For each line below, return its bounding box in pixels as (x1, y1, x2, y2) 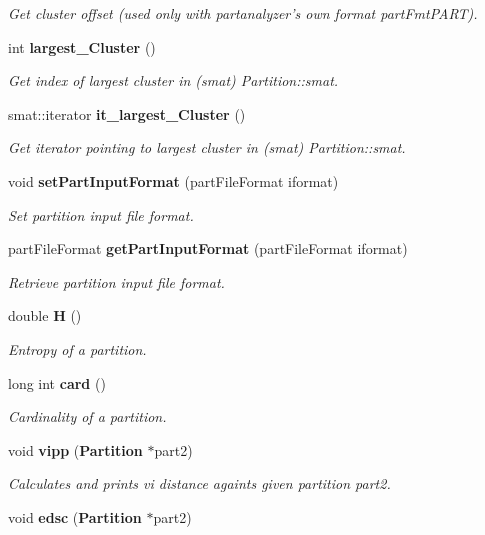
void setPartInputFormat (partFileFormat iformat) (8, 170, 339, 191)
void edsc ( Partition (8, 506, 142, 527)
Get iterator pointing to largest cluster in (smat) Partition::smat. (8, 137, 406, 158)
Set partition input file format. (8, 204, 194, 225)
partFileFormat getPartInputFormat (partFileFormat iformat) (8, 238, 408, 259)
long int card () (8, 372, 106, 393)
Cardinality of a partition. (8, 406, 167, 427)
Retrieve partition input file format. (8, 271, 225, 292)
